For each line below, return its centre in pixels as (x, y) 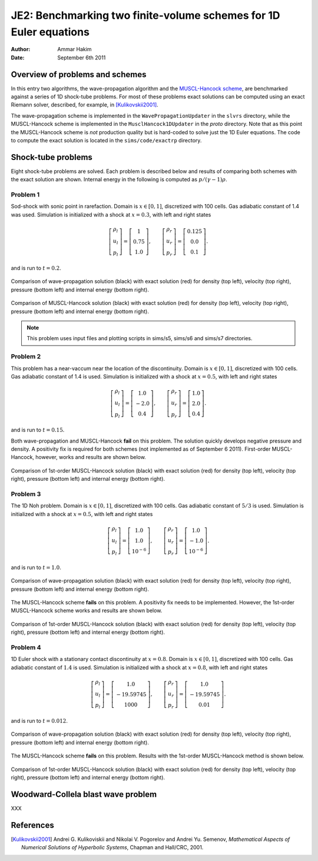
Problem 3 (26, 494)
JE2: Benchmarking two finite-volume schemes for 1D (145, 15)
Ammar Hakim (74, 49)
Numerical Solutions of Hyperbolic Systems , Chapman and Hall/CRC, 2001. (112, 847)
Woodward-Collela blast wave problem (84, 794)
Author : (21, 49)
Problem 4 (26, 647)
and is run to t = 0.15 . (38, 430)
